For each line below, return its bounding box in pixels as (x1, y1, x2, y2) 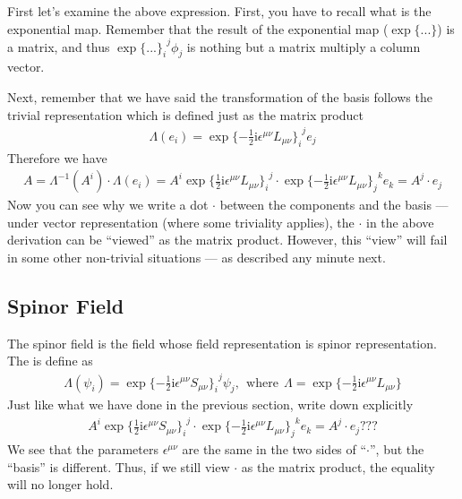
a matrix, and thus (7, 37, 110, 56)
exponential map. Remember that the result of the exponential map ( (7, 19, 389, 38)
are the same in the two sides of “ (182, 440, 367, 459)
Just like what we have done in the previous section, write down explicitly (7, 395, 414, 414)
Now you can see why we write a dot (7, 195, 209, 214)
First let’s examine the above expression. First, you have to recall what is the (7, 2, 432, 20)
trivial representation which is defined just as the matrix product (7, 105, 364, 124)
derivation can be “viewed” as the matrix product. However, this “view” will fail (7, 230, 448, 249)
